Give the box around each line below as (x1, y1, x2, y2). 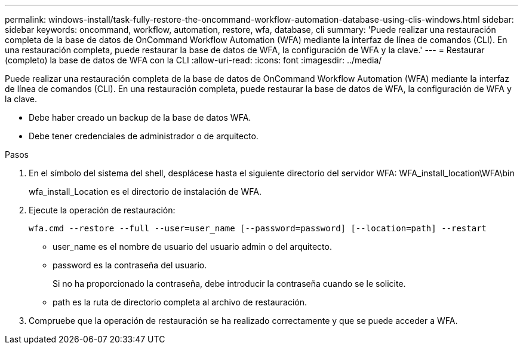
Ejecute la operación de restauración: (29, 205, 176, 215)
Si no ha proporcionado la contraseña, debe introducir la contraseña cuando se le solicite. (53, 278, 406, 289)
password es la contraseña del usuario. (53, 260, 207, 270)
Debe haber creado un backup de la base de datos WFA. (29, 112, 251, 123)
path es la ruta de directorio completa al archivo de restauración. (53, 297, 307, 307)
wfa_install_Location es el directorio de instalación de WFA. (29, 186, 261, 197)
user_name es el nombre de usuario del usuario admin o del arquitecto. (53, 241, 332, 252)
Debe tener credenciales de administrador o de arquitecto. (29, 131, 259, 141)
